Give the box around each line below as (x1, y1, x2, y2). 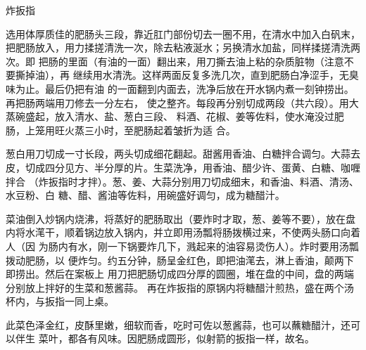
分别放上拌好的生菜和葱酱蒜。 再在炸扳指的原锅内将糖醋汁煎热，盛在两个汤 (6, 280, 354, 294)
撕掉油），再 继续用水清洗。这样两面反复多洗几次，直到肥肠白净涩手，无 (15, 67, 349, 82)
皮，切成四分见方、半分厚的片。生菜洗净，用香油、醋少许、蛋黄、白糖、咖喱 (6, 160, 360, 174)
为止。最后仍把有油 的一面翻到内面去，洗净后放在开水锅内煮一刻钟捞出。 (15, 81, 354, 96)
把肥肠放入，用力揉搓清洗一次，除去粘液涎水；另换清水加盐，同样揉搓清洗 (6, 40, 351, 55)
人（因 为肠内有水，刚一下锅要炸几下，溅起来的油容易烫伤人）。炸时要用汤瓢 (6, 238, 359, 253)
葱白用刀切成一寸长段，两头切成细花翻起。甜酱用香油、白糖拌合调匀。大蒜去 (6, 146, 360, 161)
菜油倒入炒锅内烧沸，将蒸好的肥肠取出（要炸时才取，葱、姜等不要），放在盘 (6, 211, 355, 226)
